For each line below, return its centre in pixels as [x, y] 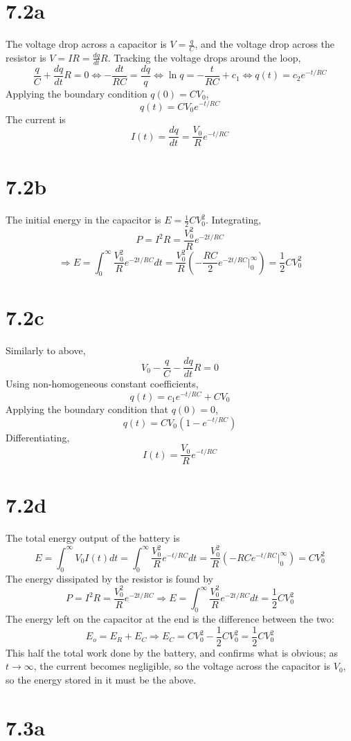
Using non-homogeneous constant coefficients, [102, 384]
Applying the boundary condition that [87, 409]
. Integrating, [234, 220]
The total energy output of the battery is [93, 538]
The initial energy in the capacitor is [83, 220]
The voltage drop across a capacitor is [86, 44]
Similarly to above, [46, 350]
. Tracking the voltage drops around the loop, [204, 57]
